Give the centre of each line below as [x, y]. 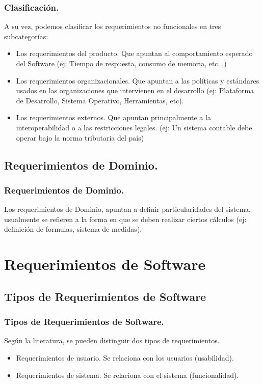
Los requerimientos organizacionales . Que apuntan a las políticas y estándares [138, 80]
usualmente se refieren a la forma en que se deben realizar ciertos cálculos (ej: [125, 219]
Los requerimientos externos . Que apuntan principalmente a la [113, 117]
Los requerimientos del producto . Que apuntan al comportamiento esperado [134, 53]
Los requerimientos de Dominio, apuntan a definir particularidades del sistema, [127, 209]
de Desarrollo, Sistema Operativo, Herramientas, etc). [100, 100]
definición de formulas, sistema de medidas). [73, 229]
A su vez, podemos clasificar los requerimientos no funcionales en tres [113, 26]
